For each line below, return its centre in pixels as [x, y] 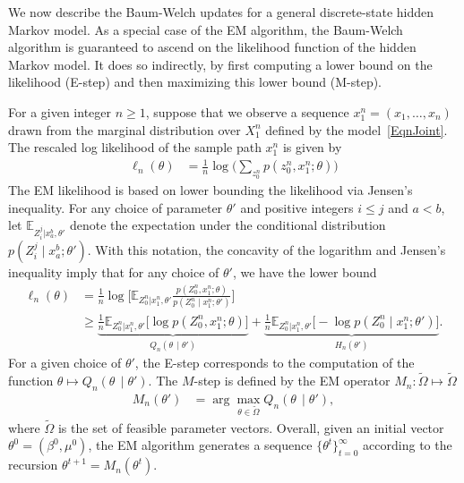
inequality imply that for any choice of [114, 272]
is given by [312, 147]
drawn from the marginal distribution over [125, 129]
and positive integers [297, 207]
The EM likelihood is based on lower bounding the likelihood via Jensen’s [211, 190]
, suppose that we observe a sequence [247, 111]
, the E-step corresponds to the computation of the [275, 363]
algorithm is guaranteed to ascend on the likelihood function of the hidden [212, 47]
